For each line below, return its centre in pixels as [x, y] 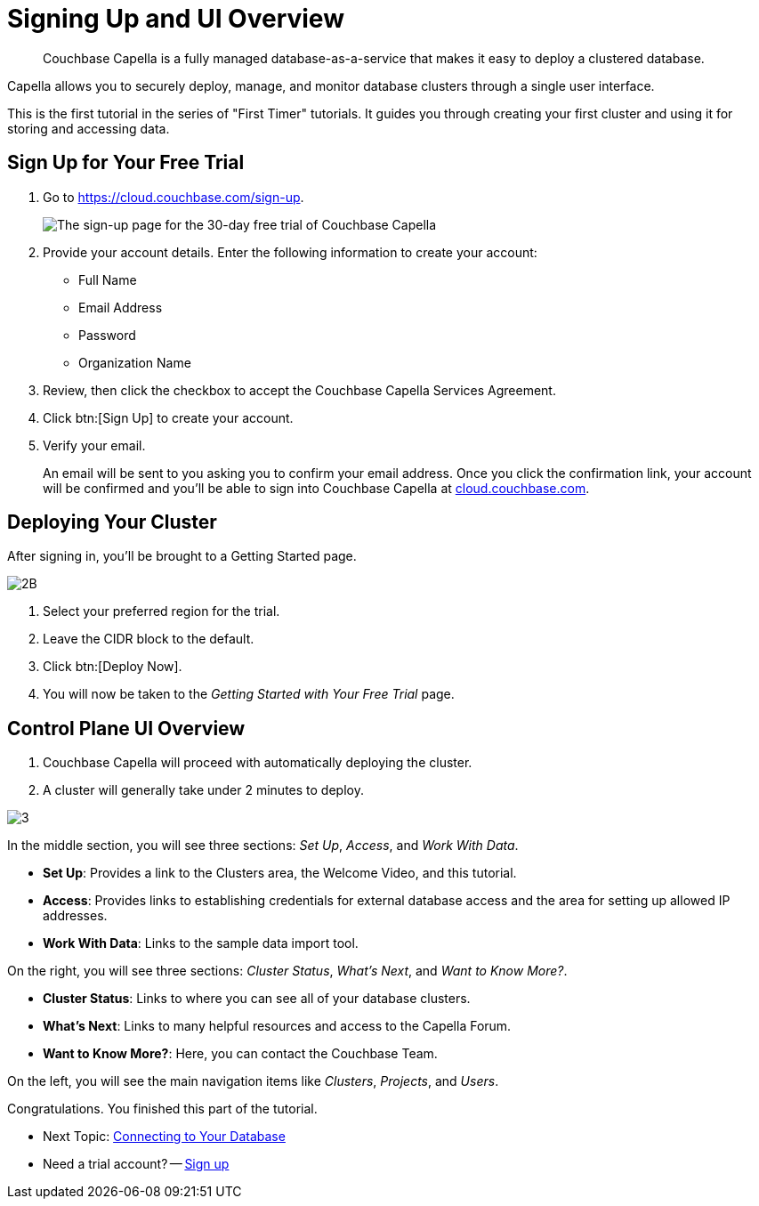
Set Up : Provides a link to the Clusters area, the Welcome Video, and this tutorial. [280, 873]
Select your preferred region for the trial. [161, 611]
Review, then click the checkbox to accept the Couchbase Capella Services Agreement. [299, 390]
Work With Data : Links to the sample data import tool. [201, 943]
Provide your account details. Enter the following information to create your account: [290, 252]
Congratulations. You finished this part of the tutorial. [162, 1109]
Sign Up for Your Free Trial [126, 163]
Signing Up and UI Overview [176, 19]
